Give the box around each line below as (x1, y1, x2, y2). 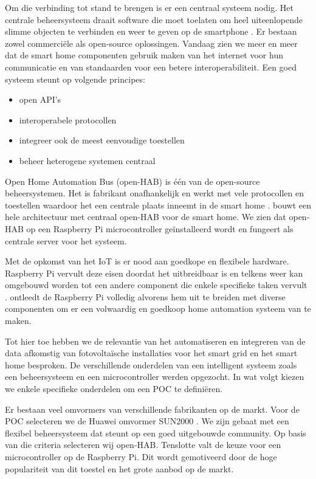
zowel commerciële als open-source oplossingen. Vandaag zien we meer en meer (5, 36, 298, 49)
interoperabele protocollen (19, 113, 117, 126)
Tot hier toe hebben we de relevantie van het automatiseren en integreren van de (5, 334, 306, 347)
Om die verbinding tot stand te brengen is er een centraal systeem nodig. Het (5, 1, 294, 13)
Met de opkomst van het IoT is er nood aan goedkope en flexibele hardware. (5, 255, 289, 267)
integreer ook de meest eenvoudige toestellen (19, 134, 185, 146)
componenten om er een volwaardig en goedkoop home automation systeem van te (5, 302, 311, 315)
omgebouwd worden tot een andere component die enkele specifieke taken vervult (5, 278, 307, 291)
